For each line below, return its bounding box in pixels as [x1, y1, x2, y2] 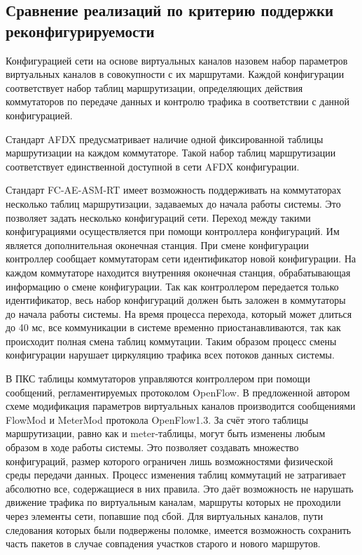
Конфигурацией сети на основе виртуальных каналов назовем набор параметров [6, 53, 348, 67]
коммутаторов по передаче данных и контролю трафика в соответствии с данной [6, 94, 350, 109]
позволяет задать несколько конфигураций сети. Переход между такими [6, 210, 311, 225]
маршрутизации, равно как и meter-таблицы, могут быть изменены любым [6, 426, 326, 441]
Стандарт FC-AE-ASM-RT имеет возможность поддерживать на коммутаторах [6, 182, 342, 197]
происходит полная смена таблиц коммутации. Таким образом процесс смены [6, 333, 337, 348]
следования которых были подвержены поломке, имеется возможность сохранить [6, 522, 351, 537]
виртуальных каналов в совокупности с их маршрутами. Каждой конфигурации [6, 67, 344, 81]
